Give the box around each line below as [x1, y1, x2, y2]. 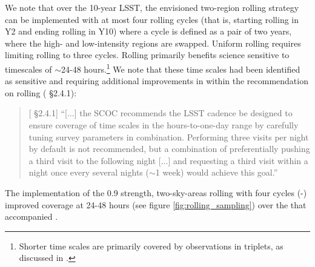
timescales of [5, 62, 52, 75]
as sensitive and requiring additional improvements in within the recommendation [5, 74, 308, 87]
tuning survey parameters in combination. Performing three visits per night [28, 130, 309, 143]
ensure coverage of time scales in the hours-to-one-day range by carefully [28, 119, 299, 131]
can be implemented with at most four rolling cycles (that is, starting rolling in [5, 13, 299, 25]
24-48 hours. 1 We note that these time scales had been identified [61, 61, 300, 75]
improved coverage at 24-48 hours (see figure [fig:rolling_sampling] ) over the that [5, 198, 307, 211]
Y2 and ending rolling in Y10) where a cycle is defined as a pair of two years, [5, 25, 292, 38]
